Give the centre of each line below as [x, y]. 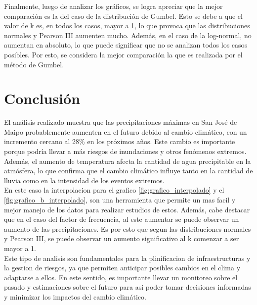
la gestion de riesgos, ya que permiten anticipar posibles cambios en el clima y [122, 268]
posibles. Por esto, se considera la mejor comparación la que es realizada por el [123, 54]
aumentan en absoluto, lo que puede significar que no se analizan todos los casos [126, 45]
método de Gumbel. [34, 64]
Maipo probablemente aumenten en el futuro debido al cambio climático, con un [126, 131]
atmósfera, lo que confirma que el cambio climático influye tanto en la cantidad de [128, 171]
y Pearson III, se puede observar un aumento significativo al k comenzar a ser [122, 238]
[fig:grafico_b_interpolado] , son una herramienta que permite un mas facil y [120, 200]
